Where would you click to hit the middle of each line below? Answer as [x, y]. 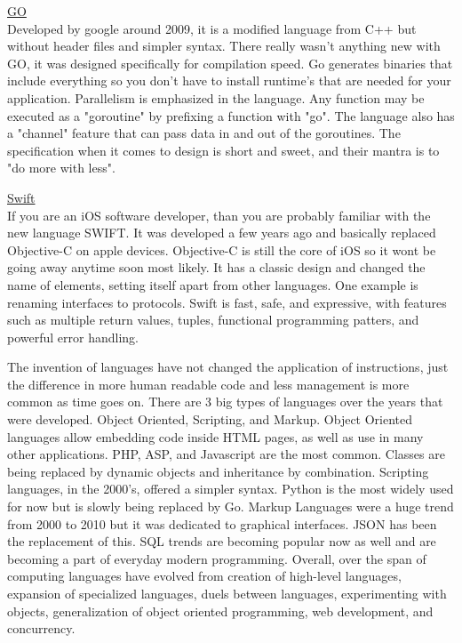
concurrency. [41, 628]
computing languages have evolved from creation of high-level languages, [204, 576]
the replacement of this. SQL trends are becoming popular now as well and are [222, 541]
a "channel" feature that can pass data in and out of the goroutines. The [204, 133]
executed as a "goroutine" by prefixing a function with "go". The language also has [231, 115]
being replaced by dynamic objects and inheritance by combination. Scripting [218, 471]
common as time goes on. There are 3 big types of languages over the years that [225, 402]
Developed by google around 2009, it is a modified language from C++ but [212, 28]
